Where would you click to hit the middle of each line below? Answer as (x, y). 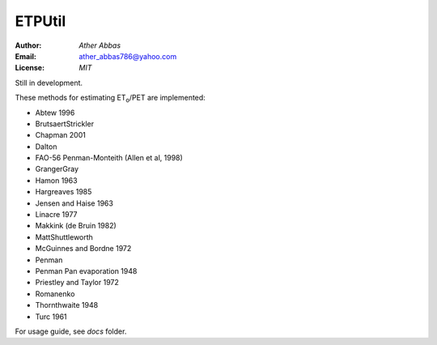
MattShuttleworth (64, 237)
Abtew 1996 (55, 113)
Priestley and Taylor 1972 (77, 283)
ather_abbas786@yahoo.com (128, 56)
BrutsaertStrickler (65, 124)
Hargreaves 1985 (64, 192)
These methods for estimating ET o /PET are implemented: (110, 99)
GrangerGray (57, 169)
